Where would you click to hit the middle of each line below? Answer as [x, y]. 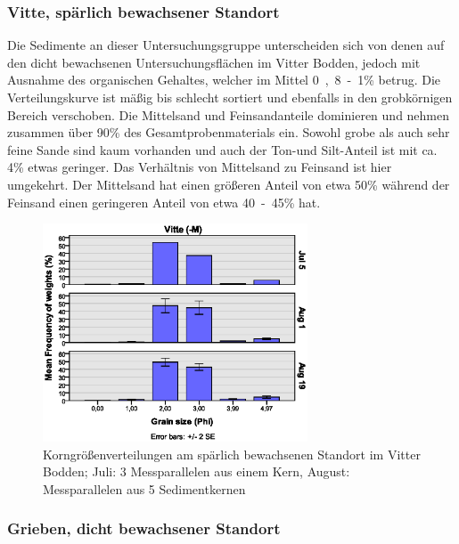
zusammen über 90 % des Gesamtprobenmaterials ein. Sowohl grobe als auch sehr [229, 132]
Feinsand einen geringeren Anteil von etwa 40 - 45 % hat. [164, 202]
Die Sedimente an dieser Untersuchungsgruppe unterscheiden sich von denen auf [226, 45]
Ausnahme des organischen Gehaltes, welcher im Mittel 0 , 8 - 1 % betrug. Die [224, 80]
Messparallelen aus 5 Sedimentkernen [144, 488]
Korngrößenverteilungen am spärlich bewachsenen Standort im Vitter [232, 454]
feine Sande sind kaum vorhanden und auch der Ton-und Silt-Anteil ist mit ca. [222, 149]
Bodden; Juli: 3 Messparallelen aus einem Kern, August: [197, 471]
